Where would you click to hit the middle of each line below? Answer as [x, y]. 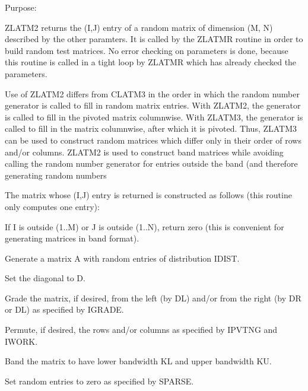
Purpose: [21, 7]
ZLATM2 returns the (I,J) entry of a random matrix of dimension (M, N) [139, 27]
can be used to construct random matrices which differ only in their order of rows [153, 140]
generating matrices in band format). [72, 238]
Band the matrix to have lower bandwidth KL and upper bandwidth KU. [138, 361]
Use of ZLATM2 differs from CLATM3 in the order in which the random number [152, 93]
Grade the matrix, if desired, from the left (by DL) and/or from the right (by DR [153, 298]
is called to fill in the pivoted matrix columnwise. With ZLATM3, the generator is [154, 117]
